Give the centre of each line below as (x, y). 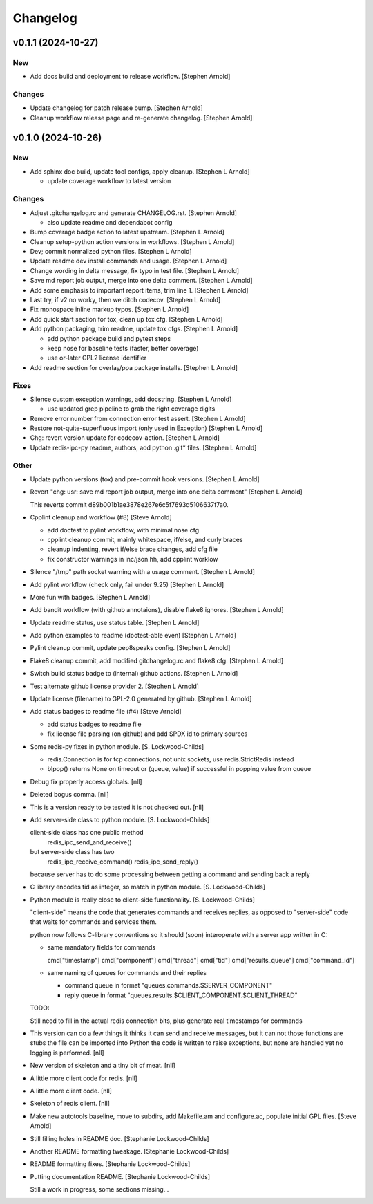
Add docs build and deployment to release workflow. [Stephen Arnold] (130, 77)
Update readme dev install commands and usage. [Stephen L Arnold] (128, 261)
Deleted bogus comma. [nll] (70, 795)
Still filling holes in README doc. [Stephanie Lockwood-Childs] (120, 1138)
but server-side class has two (72, 852)
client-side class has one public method (87, 833)
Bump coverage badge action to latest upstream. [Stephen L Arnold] (127, 232)
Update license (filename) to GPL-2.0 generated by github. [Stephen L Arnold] (141, 699)
